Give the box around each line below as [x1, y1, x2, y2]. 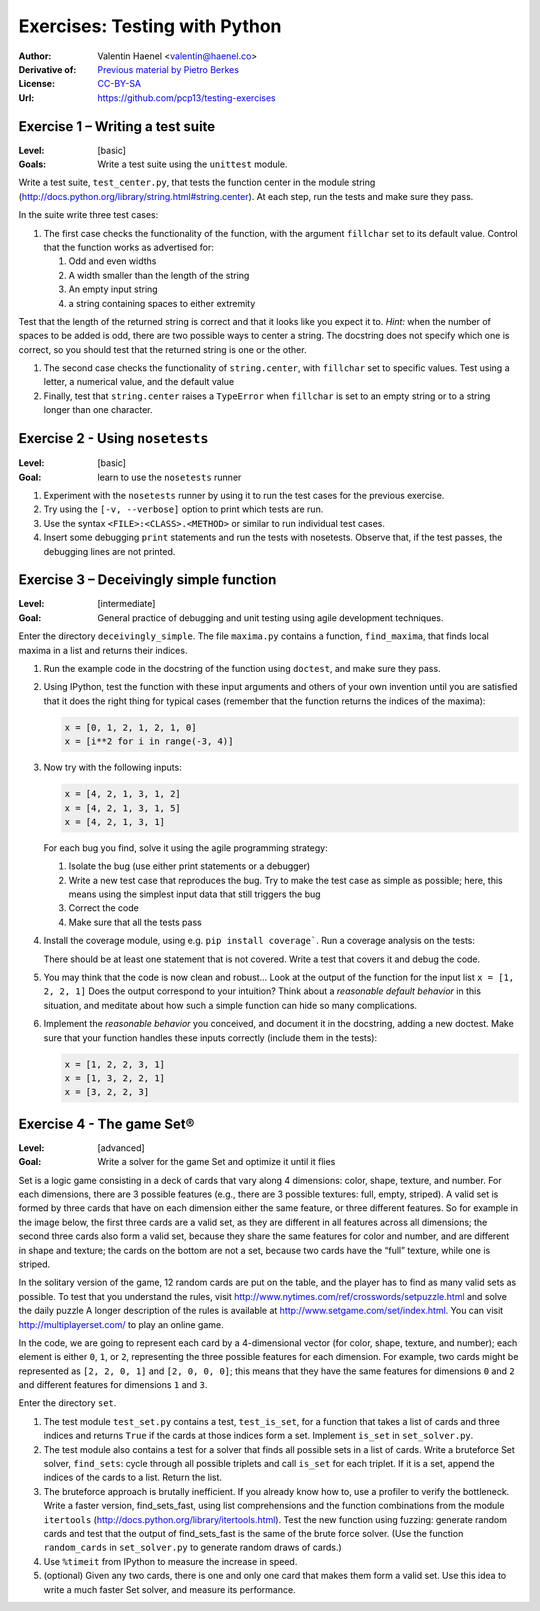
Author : [18, 50, 52, 62]
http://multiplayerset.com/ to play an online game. [18, 1318, 224, 1330]
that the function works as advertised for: [43, 241, 215, 253]
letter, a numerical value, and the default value [43, 376, 235, 388]
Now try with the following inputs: [43, 761, 182, 774]
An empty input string [68, 283, 159, 295]
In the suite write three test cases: [18, 209, 159, 221]
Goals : [18, 158, 47, 170]
